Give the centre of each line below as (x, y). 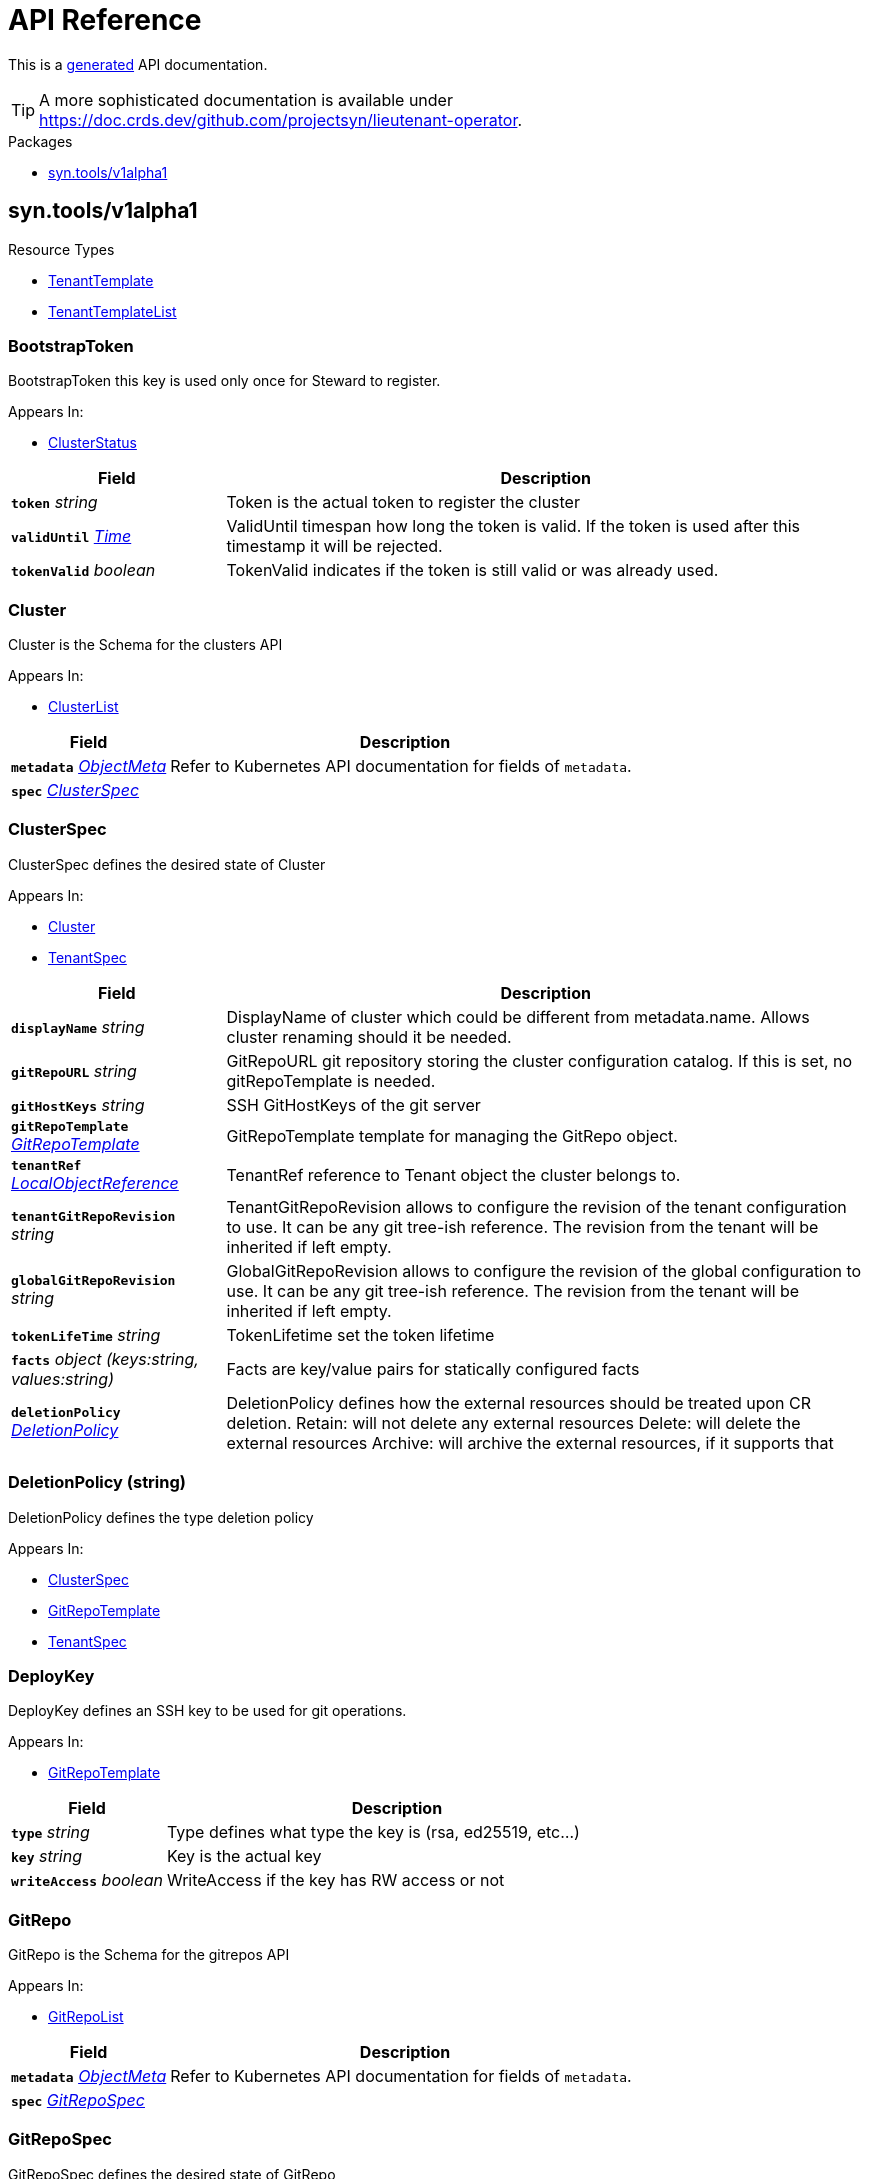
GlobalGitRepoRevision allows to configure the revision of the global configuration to (544, 1270)
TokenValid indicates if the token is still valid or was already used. (472, 570)
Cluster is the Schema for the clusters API (145, 645)
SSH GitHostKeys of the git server (353, 1104)
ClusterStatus (92, 443)
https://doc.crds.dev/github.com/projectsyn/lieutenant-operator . (281, 119)
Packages (40, 141)
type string (50, 1832)
